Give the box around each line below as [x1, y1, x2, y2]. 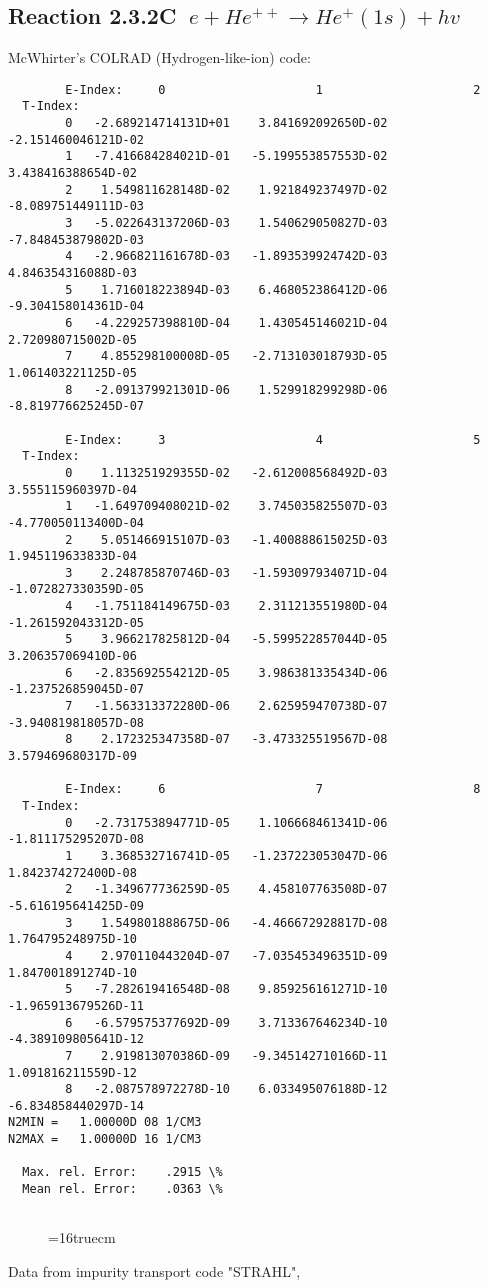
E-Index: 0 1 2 [65, 82, 481, 97]
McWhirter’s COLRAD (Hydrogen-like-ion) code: [8, 47, 311, 68]
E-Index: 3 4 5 [65, 432, 481, 447]
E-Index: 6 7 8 [65, 782, 481, 797]
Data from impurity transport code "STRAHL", [8, 1261, 301, 1282]
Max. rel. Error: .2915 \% [22, 1165, 223, 1180]
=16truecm [48, 1227, 116, 1248]
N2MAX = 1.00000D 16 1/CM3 [8, 1132, 202, 1147]
